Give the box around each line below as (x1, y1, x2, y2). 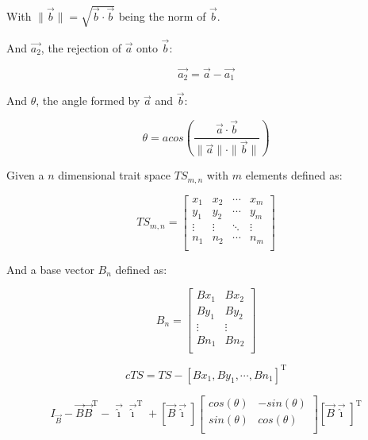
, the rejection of (40, 39, 121, 56)
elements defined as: (245, 167, 343, 183)
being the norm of (118, 8, 206, 24)
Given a (6, 167, 44, 183)
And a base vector (6, 261, 94, 277)
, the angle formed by (36, 92, 140, 109)
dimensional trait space (58, 167, 171, 183)
